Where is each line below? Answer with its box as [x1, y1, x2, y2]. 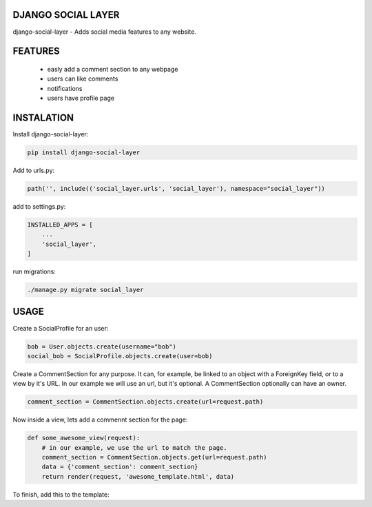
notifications [47, 84, 83, 92]
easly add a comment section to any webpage [47, 65, 178, 73]
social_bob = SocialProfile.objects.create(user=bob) [27, 352, 213, 360]
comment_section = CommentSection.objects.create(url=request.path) [27, 398, 264, 406]
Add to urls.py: [12, 166, 55, 174]
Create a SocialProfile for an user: [12, 324, 109, 332]
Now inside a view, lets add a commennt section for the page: [12, 415, 188, 424]
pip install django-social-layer [27, 148, 141, 156]
